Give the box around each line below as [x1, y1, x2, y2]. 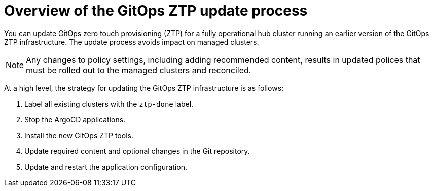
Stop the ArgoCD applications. [24, 115, 126, 124]
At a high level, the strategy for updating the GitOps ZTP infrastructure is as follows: [4, 83, 284, 92]
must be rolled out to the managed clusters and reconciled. [26, 65, 251, 75]
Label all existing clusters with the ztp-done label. [24, 99, 194, 108]
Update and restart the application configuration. [24, 162, 187, 171]
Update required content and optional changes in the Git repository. [24, 146, 250, 155]
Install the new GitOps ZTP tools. [24, 131, 133, 140]
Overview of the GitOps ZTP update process [4, 2, 308, 19]
